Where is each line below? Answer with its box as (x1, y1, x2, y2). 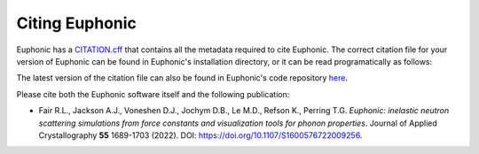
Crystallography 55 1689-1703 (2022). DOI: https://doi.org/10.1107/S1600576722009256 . (38, 129, 363, 141)
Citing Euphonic (16, 13, 137, 33)
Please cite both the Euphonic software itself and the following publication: (16, 89, 290, 99)
